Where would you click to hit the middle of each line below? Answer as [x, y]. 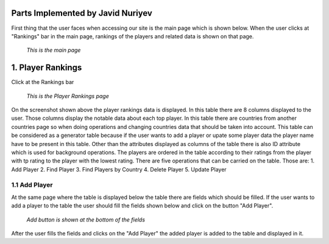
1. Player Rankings [47, 68]
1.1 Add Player [32, 185]
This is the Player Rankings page [68, 96]
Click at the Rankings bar [43, 82]
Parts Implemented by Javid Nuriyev [82, 13]
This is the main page [54, 50]
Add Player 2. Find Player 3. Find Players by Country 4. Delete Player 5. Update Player [119, 169]
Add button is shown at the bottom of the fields [86, 220]
